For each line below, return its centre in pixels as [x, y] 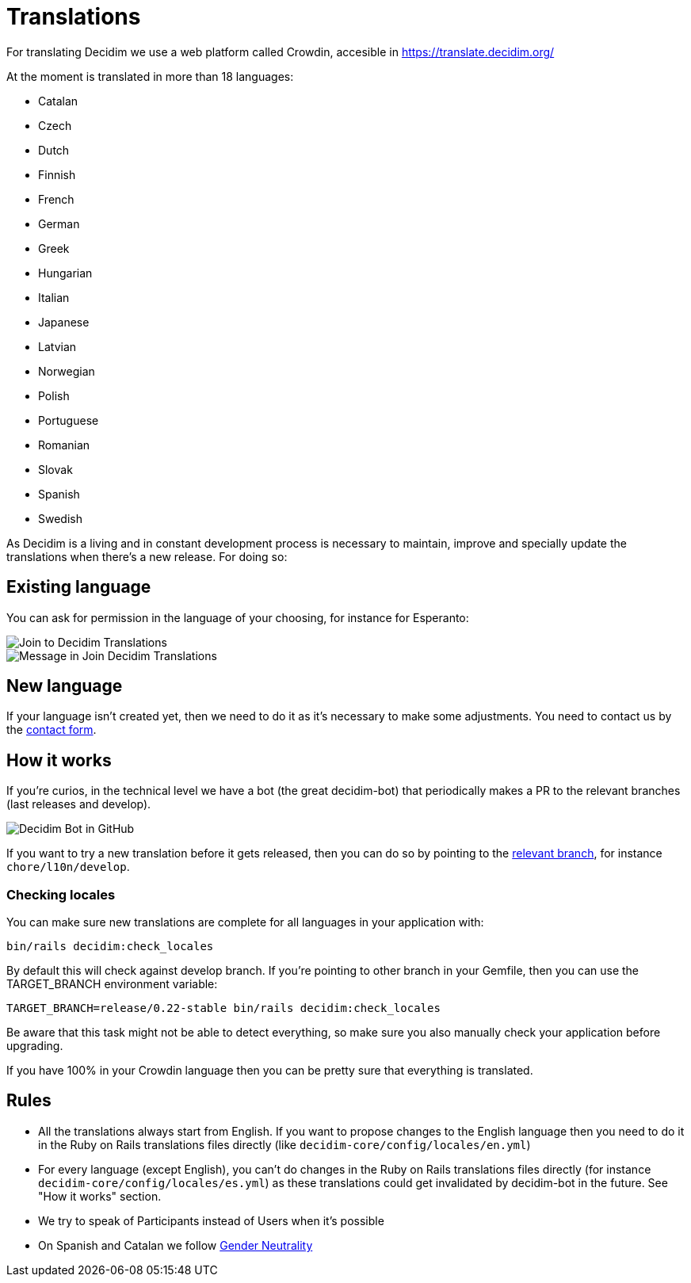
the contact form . [52, 730]
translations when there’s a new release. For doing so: [147, 556]
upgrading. [35, 1046]
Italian [54, 297]
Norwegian [67, 371]
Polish [54, 395]
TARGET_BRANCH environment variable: [112, 984]
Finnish [57, 174]
